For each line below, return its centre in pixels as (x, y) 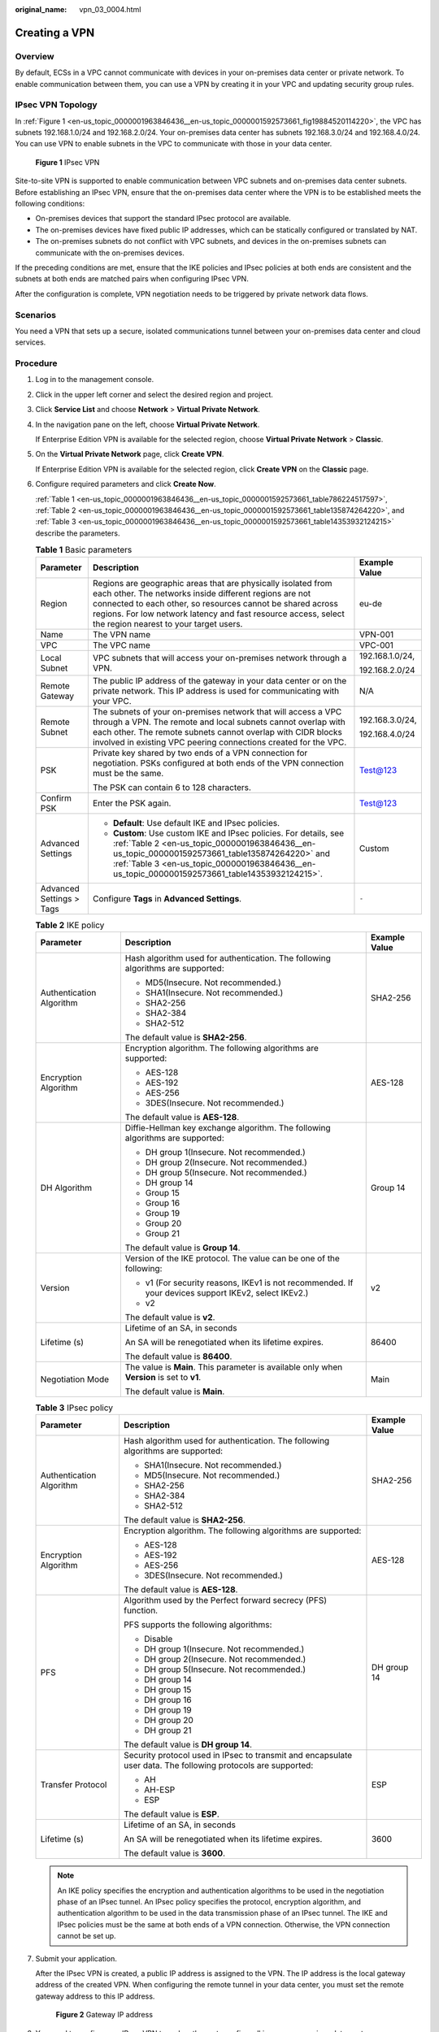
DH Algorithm (66, 1188)
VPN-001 (376, 634)
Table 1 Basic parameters (84, 550)
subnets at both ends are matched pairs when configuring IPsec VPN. (132, 279)
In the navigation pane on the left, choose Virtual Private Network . (148, 424)
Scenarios (36, 315)
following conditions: (50, 204)
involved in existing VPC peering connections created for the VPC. (219, 742)
